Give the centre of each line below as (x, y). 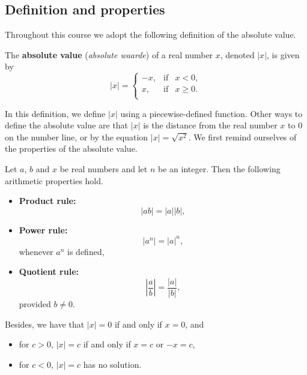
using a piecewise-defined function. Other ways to (211, 113)
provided (35, 304)
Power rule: (43, 229)
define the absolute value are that (67, 125)
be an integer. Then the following (219, 168)
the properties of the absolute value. (71, 148)
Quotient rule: (49, 271)
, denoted (237, 54)
